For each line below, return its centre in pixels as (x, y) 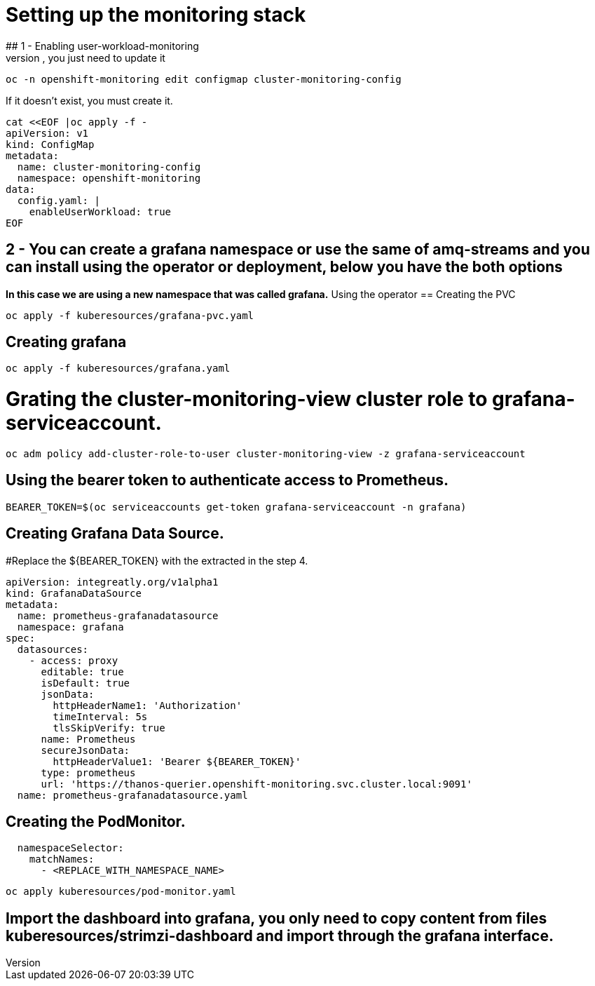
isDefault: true (86, 683)
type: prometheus (88, 772)
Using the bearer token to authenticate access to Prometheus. (227, 480)
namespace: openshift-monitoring (109, 178)
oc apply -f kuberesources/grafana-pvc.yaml (130, 315)
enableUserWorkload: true (100, 211)
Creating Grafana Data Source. (115, 534)
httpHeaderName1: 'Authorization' (148, 705)
